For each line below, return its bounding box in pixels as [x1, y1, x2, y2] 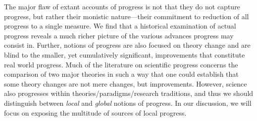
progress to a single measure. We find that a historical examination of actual [4, 21, 236, 31]
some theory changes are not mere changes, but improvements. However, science [4, 78, 247, 89]
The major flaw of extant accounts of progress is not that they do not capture [4, 1, 240, 11]
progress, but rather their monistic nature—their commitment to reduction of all [4, 11, 249, 21]
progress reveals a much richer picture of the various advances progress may [4, 30, 234, 40]
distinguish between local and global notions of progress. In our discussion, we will [4, 97, 252, 108]
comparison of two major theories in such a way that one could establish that [4, 69, 239, 79]
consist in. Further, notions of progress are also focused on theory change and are [4, 40, 251, 50]
